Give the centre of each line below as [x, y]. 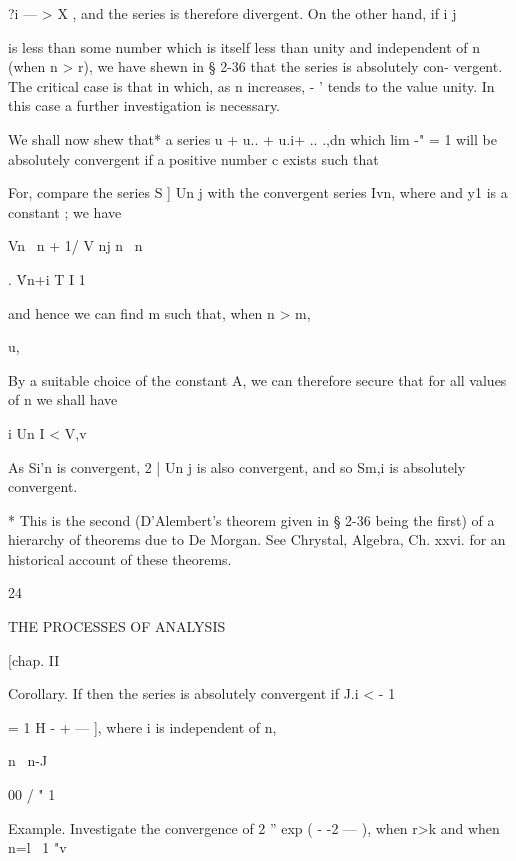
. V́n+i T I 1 [47, 278]
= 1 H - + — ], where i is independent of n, [142, 726]
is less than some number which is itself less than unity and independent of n [244, 46]
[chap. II [34, 659]
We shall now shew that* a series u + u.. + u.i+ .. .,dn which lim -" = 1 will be [252, 138]
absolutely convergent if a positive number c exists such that [193, 158]
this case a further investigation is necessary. [144, 105]
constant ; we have [65, 211]
